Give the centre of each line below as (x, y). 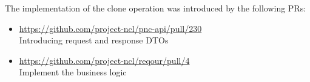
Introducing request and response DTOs (94, 40)
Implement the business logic (73, 72)
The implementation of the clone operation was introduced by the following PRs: (156, 8)
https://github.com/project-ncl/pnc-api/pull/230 (110, 28)
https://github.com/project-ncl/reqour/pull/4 (104, 60)
